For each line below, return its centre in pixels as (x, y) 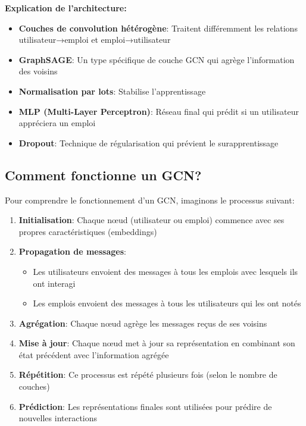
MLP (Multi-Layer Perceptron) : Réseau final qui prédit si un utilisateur (159, 111)
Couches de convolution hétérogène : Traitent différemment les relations (158, 28)
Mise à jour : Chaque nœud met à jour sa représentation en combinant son (157, 343)
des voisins (38, 71)
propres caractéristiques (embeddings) (88, 231)
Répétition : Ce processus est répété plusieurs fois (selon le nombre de (148, 375)
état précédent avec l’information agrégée (94, 354)
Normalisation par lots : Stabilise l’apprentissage (112, 91)
